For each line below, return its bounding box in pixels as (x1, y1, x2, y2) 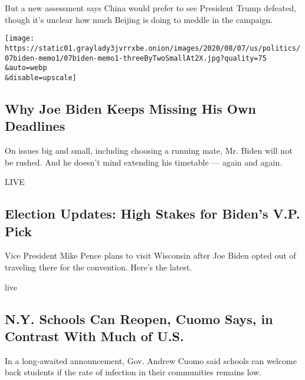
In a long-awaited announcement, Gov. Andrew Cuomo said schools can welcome (5, 354, 297, 366)
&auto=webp (5, 64, 47, 72)
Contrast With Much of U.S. (5, 327, 184, 345)
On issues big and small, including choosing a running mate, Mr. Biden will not (5, 144, 293, 157)
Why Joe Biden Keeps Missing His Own (5, 99, 256, 117)
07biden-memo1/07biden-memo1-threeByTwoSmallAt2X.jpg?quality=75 (5, 54, 267, 62)
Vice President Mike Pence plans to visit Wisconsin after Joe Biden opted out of (5, 249, 296, 262)
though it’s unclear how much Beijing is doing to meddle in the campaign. (5, 13, 273, 25)
